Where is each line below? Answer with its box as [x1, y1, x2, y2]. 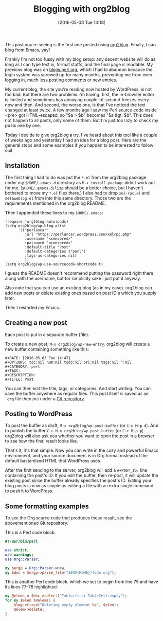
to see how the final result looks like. [5, 438, 78, 444]
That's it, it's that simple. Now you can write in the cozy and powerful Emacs [5, 447, 159, 453]
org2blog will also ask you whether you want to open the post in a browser [5, 433, 155, 439]
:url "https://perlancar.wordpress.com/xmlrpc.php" [24, 232, 132, 237]
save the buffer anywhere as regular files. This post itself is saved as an [5, 390, 149, 396]
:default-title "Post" [24, 245, 71, 249]
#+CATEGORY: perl [5, 364, 40, 369]
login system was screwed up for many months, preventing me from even [5, 71, 152, 77]
